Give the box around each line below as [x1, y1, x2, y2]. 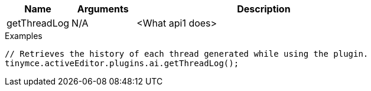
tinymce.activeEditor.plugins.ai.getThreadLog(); [5, 58, 239, 68]
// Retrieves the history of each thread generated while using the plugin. [5, 49, 369, 58]
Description [237, 3, 291, 15]
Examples [5, 31, 43, 41]
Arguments [77, 3, 129, 15]
